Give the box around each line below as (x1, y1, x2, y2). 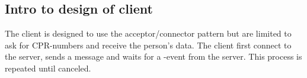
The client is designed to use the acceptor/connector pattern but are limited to (5, 27, 292, 40)
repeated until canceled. (5, 61, 91, 74)
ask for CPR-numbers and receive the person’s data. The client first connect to (5, 38, 292, 51)
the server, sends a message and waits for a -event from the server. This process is (5, 50, 302, 63)
